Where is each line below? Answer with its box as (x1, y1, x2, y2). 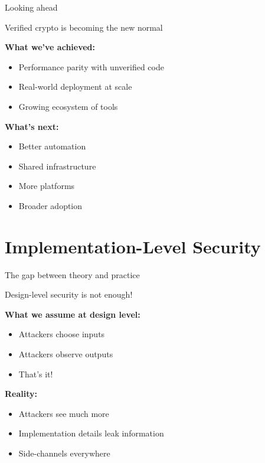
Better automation (18, 140, 86, 152)
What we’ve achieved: (5, 41, 96, 53)
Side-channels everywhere (18, 447, 110, 459)
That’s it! (18, 367, 53, 380)
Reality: (5, 387, 37, 400)
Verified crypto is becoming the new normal (5, 21, 163, 33)
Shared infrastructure (18, 159, 96, 172)
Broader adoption (18, 199, 83, 211)
